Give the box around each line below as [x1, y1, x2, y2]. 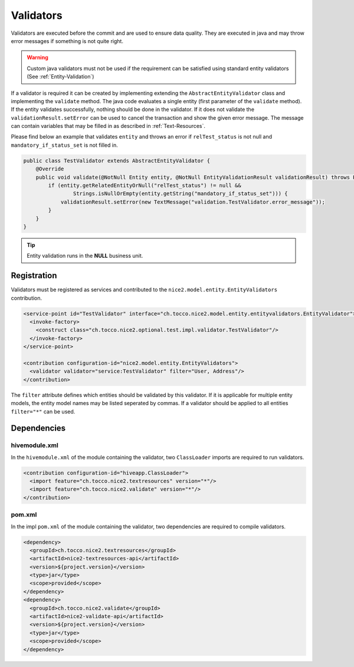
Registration [11, 271, 57, 281]
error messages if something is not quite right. [11, 37, 124, 44]
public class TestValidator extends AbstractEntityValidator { [23, 157, 211, 164]
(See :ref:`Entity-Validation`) [27, 73, 94, 80]
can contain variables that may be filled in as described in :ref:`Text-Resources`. [11, 123, 206, 130]
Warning [27, 54, 48, 61]
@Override [35, 166, 64, 172]
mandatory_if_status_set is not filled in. [11, 142, 118, 149]
